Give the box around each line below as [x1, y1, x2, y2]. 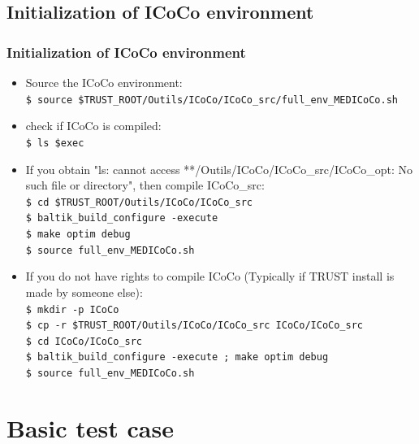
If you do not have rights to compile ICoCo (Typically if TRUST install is [25, 268, 395, 285]
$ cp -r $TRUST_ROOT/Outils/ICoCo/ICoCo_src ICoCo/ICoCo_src [25, 320, 364, 332]
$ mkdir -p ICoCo [25, 303, 119, 316]
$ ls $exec [25, 137, 84, 149]
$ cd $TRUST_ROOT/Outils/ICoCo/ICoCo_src [25, 196, 253, 208]
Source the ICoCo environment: [25, 74, 183, 90]
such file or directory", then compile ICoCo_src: [25, 176, 265, 194]
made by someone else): [25, 283, 143, 300]
